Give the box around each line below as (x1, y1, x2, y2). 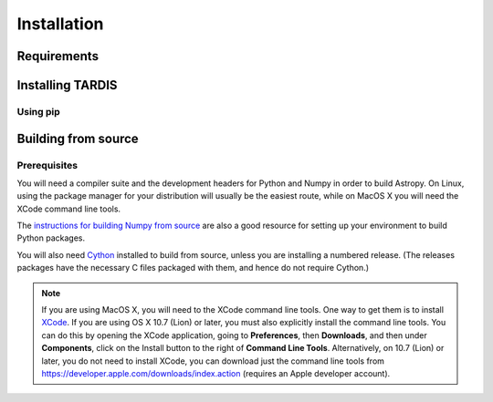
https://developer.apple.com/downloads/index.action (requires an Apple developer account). (41, 367, 391, 378)
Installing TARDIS (16, 77, 118, 93)
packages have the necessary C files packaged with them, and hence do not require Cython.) (16, 263, 370, 273)
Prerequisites (16, 159, 78, 171)
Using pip (16, 105, 61, 118)
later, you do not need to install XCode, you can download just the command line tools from (41, 356, 385, 366)
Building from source (16, 130, 139, 146)
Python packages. (16, 232, 86, 243)
